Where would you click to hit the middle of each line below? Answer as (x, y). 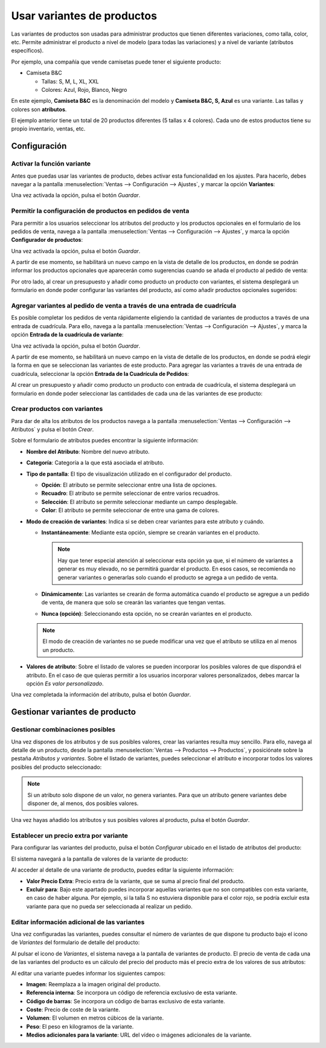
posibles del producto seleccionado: (56, 767)
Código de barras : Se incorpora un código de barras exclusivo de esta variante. (126, 1001)
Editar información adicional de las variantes (78, 922)
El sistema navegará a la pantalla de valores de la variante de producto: (100, 859)
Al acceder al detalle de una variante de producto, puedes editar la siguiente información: (123, 870)
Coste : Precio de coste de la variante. (73, 1010)
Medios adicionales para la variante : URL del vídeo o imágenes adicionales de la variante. (139, 1035)
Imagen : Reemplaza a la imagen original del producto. (94, 984)
